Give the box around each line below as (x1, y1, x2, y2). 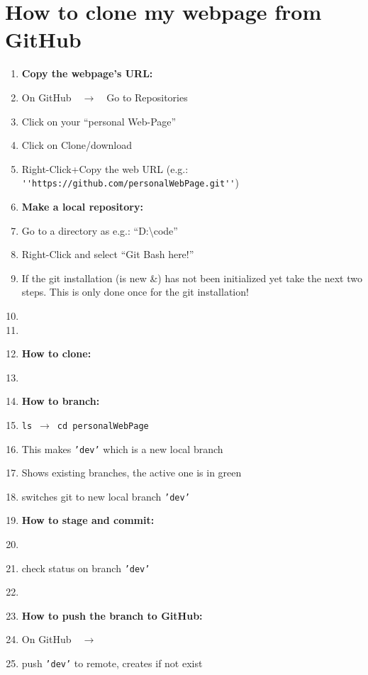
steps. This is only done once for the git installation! (21, 284, 249, 299)
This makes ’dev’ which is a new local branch (21, 441, 223, 456)
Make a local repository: (21, 199, 143, 213)
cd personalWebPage (57, 420, 149, 431)
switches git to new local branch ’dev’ (21, 489, 190, 503)
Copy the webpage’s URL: (21, 66, 153, 81)
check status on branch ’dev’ (21, 560, 150, 575)
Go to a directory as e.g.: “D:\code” (21, 223, 178, 238)
